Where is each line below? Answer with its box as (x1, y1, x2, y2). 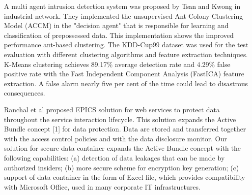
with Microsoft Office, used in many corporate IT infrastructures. (4, 181, 200, 192)
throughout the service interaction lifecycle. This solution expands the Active (4, 114, 236, 124)
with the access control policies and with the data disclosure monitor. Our (4, 133, 227, 143)
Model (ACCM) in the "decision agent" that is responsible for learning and (4, 20, 229, 31)
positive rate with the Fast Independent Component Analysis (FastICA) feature (4, 68, 244, 79)
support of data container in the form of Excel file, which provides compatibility (4, 172, 245, 182)
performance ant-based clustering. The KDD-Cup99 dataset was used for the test (4, 39, 249, 50)
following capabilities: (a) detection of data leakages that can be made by (4, 152, 225, 162)
